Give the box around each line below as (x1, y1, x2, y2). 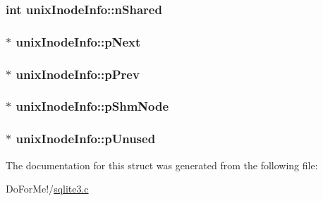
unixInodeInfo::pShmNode (16, 97, 169, 115)
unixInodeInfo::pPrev (16, 65, 140, 83)
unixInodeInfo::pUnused (16, 130, 156, 147)
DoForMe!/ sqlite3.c (6, 181, 89, 196)
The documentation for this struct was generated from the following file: (6, 157, 318, 172)
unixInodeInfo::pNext (16, 32, 141, 50)
